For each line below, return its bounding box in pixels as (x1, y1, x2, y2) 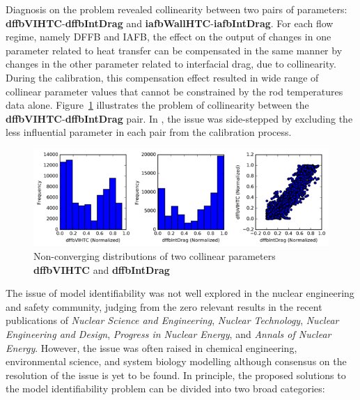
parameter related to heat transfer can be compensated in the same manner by (6, 43, 343, 57)
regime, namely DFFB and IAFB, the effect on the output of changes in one (6, 29, 331, 44)
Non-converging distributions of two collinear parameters (33, 249, 276, 263)
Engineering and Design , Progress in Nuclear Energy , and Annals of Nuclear (6, 327, 331, 341)
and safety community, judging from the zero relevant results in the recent (6, 299, 322, 314)
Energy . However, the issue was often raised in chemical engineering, (6, 340, 297, 355)
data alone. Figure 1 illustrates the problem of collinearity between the (6, 98, 309, 112)
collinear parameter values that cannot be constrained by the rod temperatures (6, 84, 343, 98)
